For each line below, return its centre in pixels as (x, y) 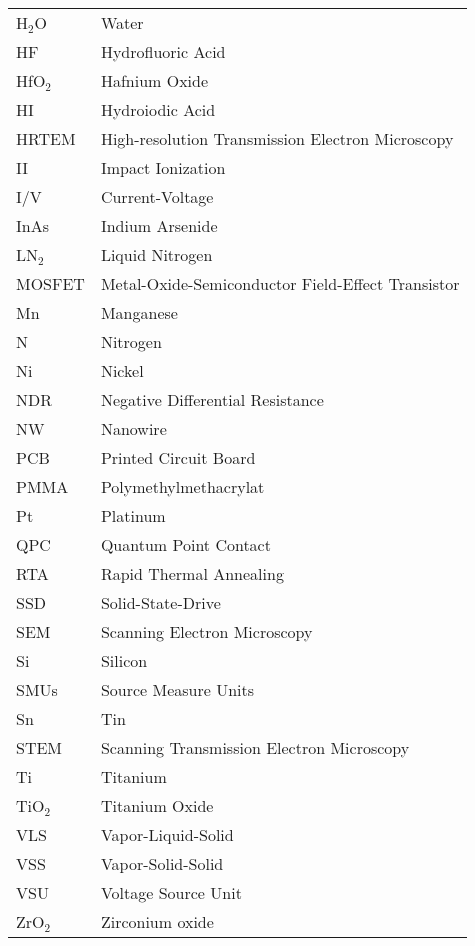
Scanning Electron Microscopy (206, 631)
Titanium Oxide (157, 805)
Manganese (139, 312)
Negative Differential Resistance (212, 399)
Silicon (124, 660)
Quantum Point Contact (185, 544)
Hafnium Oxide (154, 80)
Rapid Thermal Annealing (192, 573)
